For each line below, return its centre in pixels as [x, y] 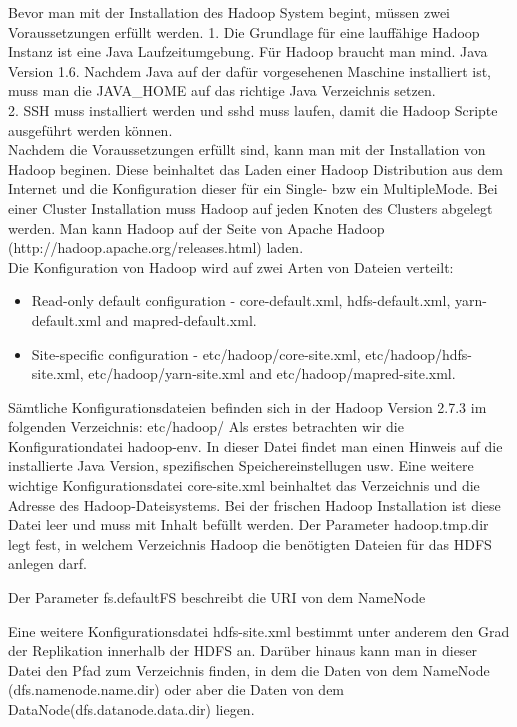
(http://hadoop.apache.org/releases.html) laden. [156, 247]
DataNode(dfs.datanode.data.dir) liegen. [131, 709]
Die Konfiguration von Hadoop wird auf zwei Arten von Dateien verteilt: [231, 266]
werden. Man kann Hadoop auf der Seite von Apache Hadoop [196, 227]
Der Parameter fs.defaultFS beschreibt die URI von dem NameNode [217, 597]
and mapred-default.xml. [181, 319]
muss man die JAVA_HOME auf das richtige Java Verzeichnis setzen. [222, 90]
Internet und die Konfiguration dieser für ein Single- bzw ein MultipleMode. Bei [253, 188]
